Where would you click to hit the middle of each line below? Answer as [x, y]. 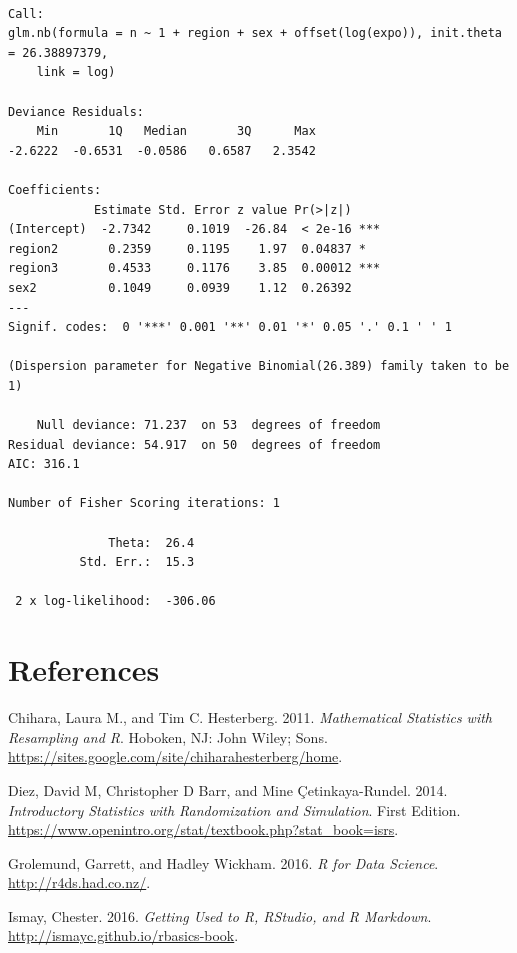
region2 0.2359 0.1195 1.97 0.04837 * [187, 248]
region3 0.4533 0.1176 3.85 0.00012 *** [194, 268]
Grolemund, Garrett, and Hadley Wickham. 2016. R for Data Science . [223, 862]
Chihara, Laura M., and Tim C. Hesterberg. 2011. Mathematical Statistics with [250, 717]
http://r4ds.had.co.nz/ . [79, 882]
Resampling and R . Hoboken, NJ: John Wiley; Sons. [168, 736]
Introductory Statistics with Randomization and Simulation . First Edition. [234, 809]
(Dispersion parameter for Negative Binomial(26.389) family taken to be [259, 366]
